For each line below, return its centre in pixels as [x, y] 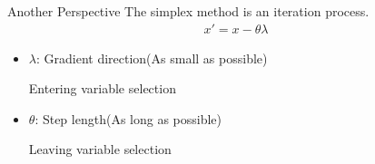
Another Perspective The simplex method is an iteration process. [188, 11]
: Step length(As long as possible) [128, 118]
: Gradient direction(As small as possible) [152, 58]
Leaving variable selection [100, 149]
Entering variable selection [102, 88]
